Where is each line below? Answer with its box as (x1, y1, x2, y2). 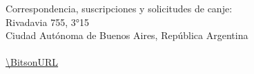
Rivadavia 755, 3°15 (6, 14, 89, 29)
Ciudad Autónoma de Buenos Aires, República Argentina (6, 28, 248, 42)
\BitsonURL (6, 55, 59, 69)
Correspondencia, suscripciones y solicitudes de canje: (6, 1, 233, 15)
